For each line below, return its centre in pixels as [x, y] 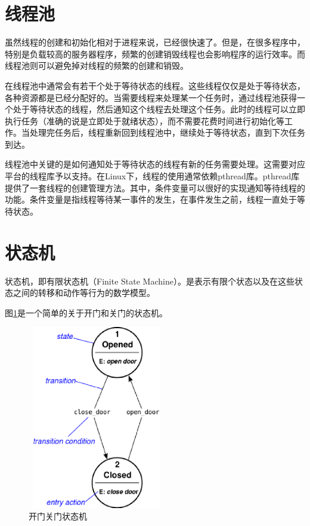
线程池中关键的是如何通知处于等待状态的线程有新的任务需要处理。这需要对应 [155, 164]
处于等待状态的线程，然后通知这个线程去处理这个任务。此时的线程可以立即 [159, 109]
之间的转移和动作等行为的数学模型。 [84, 293]
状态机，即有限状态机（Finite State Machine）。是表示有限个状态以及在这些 [150, 281]
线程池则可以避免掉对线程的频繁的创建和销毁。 [97, 65]
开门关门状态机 [58, 516]
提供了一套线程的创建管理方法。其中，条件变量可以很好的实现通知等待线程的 [155, 187]
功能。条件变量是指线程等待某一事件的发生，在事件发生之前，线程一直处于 [151, 199]
